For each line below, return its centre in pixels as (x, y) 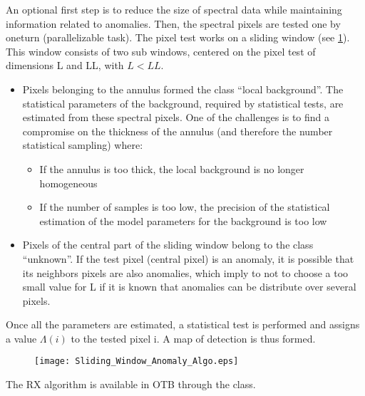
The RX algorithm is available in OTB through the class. (131, 384)
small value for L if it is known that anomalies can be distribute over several (189, 287)
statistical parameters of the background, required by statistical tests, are (183, 103)
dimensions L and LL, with (65, 65)
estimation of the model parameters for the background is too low (183, 220)
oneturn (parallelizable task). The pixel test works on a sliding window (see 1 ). (178, 37)
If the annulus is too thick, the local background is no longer (172, 168)
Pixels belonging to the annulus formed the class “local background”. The (183, 89)
